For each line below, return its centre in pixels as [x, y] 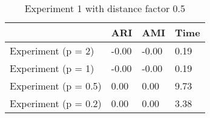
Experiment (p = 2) [52, 51]
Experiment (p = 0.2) [56, 103]
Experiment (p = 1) [52, 68]
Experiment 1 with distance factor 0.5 [105, 8]
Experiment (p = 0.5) [56, 86]
